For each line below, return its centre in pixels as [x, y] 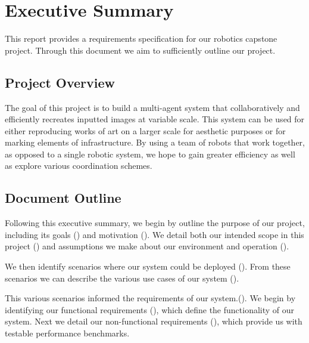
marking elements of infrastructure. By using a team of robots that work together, [155, 142]
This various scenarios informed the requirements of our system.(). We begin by [150, 298]
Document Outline [63, 198]
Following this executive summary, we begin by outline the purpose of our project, [155, 223]
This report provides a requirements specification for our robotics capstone [141, 38]
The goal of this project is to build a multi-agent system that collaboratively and [152, 107]
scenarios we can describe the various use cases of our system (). [122, 278]
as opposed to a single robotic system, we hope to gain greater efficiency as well [150, 154]
